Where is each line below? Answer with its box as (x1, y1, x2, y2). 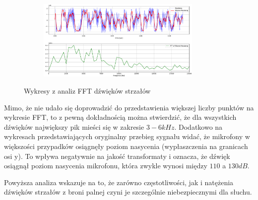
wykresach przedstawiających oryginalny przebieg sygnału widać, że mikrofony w (4, 131, 250, 142)
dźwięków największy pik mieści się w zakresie (4, 121, 144, 132)
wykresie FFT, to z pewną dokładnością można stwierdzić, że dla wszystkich (4, 112, 237, 122)
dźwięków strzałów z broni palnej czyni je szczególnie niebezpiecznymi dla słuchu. (4, 187, 252, 197)
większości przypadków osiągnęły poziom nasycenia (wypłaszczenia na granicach (4, 141, 248, 151)
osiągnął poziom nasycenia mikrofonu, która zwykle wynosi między (4, 160, 207, 171)
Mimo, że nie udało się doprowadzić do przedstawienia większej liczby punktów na (4, 102, 254, 112)
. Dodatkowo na (174, 121, 223, 132)
